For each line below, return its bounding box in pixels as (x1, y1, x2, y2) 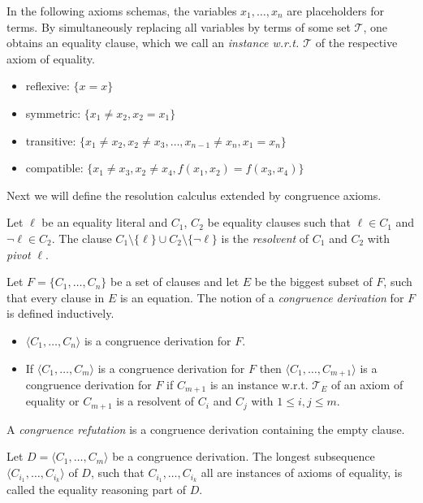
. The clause (51, 229, 112, 246)
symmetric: (25, 104, 81, 121)
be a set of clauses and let (110, 273, 240, 290)
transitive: (25, 132, 76, 149)
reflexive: (25, 77, 70, 94)
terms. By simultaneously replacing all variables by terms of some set (6, 18, 351, 35)
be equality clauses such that (207, 214, 351, 231)
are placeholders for (287, 2, 384, 19)
